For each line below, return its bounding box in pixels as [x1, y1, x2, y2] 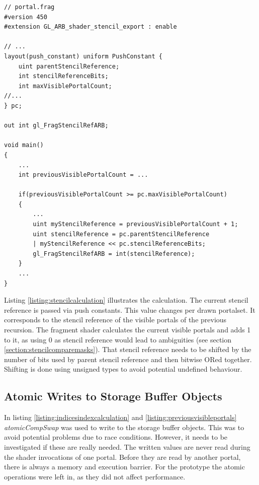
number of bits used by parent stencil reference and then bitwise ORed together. [4, 354, 252, 364]
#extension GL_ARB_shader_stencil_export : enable [4, 23, 177, 31]
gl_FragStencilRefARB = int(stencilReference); [33, 250, 195, 257]
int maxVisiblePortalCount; [18, 82, 112, 90]
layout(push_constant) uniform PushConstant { [4, 52, 162, 60]
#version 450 [4, 13, 47, 21]
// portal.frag [4, 4, 55, 11]
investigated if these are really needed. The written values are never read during [4, 441, 250, 452]
